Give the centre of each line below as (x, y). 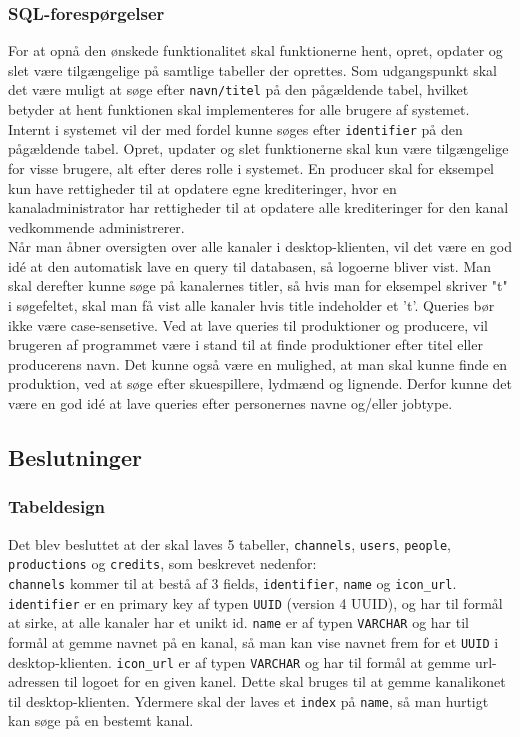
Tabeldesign (57, 506)
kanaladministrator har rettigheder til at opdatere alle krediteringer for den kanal (258, 207)
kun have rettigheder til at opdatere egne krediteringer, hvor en (202, 187)
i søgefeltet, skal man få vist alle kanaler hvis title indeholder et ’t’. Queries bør (251, 305)
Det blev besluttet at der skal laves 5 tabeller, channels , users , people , (229, 543)
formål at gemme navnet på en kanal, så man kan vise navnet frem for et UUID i (253, 641)
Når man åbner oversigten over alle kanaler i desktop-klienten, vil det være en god (260, 246)
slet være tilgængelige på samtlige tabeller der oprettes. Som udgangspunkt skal (252, 69)
